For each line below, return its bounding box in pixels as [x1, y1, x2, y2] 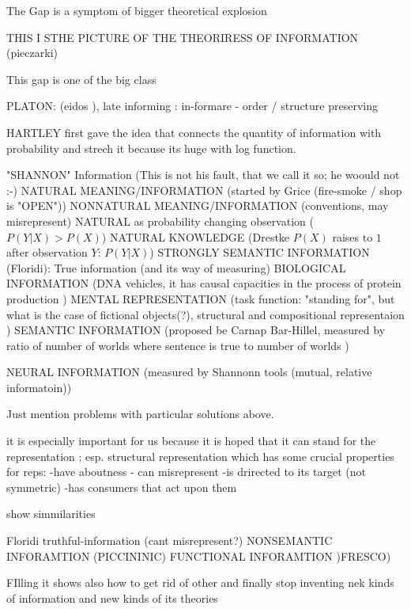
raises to [332, 228, 373, 245]
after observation [6, 244, 88, 261]
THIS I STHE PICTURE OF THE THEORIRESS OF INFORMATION [6, 29, 359, 45]
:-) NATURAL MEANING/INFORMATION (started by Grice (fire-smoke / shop [6, 181, 402, 198]
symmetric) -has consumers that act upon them [6, 478, 237, 495]
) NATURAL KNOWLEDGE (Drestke [101, 228, 290, 245]
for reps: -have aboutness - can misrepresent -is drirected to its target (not [6, 463, 366, 480]
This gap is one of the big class [6, 70, 156, 87]
